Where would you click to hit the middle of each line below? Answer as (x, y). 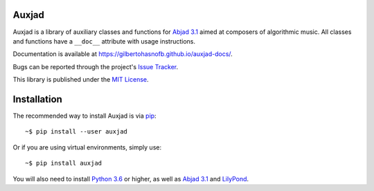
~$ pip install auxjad (64, 163)
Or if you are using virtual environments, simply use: (87, 147)
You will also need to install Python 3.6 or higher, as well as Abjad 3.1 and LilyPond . (131, 179)
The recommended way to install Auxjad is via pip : (84, 116)
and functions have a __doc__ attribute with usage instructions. (104, 41)
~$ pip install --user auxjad (77, 132)
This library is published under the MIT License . (81, 80)
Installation (37, 99)
